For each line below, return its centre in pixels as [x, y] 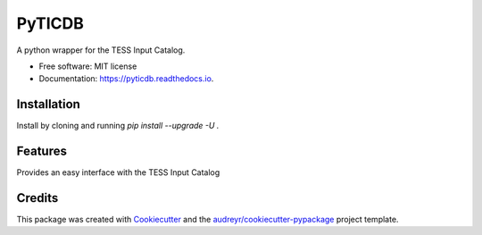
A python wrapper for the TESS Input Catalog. [101, 50]
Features [42, 151]
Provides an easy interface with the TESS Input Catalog [118, 172]
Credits [37, 198]
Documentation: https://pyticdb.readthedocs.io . [126, 79]
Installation [48, 104]
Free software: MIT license [88, 66]
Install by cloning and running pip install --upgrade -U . [118, 126]
